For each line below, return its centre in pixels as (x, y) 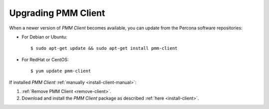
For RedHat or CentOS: (45, 59)
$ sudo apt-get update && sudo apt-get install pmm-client (104, 48)
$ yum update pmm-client (61, 71)
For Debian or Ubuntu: (44, 37)
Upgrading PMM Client (57, 13)
